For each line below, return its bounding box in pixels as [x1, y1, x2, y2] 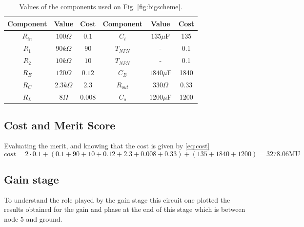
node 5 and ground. [4, 213, 62, 224]
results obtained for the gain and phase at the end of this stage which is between [4, 204, 245, 214]
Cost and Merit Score [4, 118, 116, 133]
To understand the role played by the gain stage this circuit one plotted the [4, 194, 230, 205]
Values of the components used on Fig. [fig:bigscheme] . [19, 1, 182, 11]
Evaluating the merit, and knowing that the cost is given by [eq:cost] [4, 140, 210, 150]
